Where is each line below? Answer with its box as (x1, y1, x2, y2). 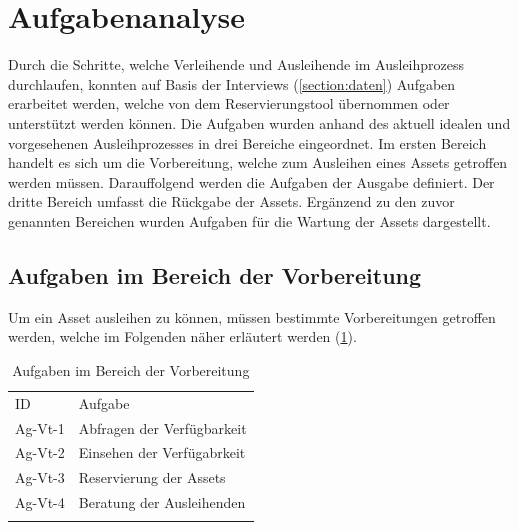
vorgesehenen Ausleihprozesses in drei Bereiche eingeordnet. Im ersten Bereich (8, 132, 487, 153)
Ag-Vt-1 (15, 417, 65, 438)
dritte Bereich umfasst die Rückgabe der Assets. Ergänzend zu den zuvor (8, 191, 455, 212)
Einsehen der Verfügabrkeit (78, 442, 246, 463)
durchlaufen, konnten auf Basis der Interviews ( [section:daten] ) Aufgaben (8, 73, 456, 94)
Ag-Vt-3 (15, 467, 65, 488)
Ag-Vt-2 (15, 442, 65, 463)
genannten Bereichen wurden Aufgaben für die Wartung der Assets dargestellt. (8, 210, 491, 231)
